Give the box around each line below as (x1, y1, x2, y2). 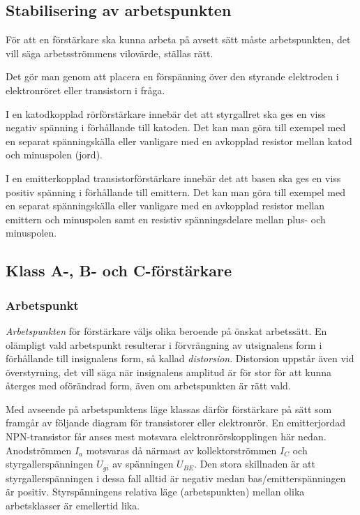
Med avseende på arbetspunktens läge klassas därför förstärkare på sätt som (6, 401, 332, 416)
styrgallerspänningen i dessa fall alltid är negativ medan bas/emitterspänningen (6, 470, 346, 485)
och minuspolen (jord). (6, 147, 103, 162)
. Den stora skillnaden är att (194, 456, 316, 471)
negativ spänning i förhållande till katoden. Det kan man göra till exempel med (6, 120, 346, 135)
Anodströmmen (6, 442, 72, 457)
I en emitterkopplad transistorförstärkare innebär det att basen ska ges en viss (6, 170, 341, 185)
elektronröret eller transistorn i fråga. (6, 82, 165, 97)
